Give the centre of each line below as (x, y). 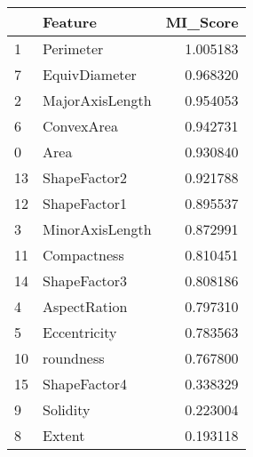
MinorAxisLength (97, 229)
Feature (70, 22)
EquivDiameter (90, 74)
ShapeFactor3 (85, 281)
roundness (74, 358)
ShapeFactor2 (85, 177)
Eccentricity (80, 332)
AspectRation (85, 306)
